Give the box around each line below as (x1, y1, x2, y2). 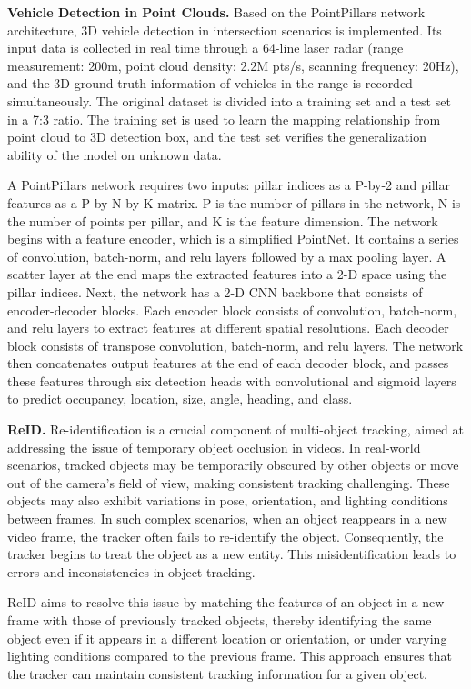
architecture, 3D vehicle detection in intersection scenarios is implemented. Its (7, 20, 442, 39)
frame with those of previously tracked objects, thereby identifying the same (7, 611, 432, 629)
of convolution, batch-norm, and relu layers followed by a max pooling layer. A (7, 246, 446, 265)
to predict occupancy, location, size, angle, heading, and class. (7, 389, 353, 408)
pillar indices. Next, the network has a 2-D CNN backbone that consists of (7, 282, 423, 301)
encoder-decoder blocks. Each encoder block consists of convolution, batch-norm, (7, 300, 457, 319)
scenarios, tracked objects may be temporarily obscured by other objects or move (7, 455, 459, 474)
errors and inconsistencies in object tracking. (7, 562, 256, 581)
